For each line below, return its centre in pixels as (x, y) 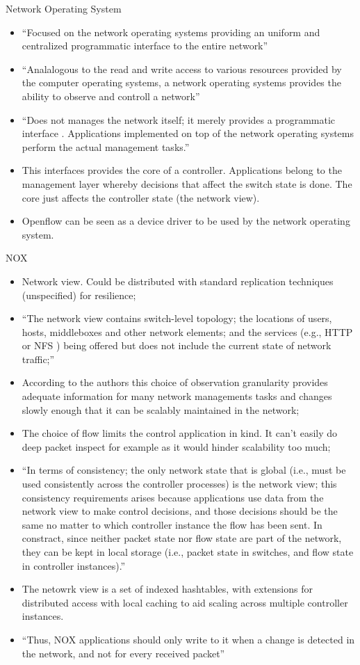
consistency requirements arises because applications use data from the (173, 497)
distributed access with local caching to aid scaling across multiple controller (185, 602)
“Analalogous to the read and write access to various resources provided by (182, 69)
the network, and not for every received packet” (123, 653)
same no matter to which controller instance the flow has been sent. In (172, 524)
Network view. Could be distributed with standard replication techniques (178, 281)
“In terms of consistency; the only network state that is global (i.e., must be (184, 470)
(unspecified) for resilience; (79, 295)
